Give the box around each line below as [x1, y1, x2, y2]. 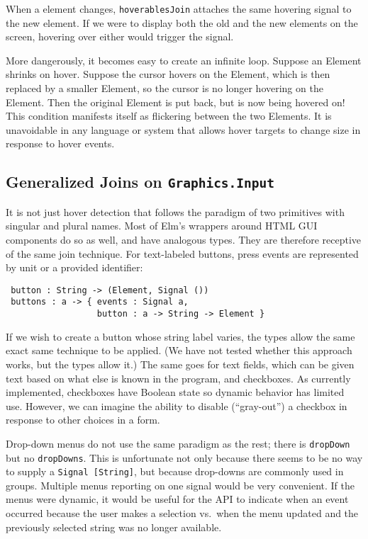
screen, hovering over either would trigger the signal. [6, 29, 234, 44]
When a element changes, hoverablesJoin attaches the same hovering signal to [6, 1, 352, 16]
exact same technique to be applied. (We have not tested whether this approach [6, 343, 352, 358]
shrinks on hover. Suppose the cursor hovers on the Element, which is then [6, 67, 330, 81]
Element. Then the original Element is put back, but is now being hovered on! [6, 94, 345, 109]
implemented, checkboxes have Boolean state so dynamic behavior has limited [6, 385, 345, 399]
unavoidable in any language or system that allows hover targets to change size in [6, 122, 361, 137]
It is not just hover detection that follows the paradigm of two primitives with [6, 204, 345, 219]
